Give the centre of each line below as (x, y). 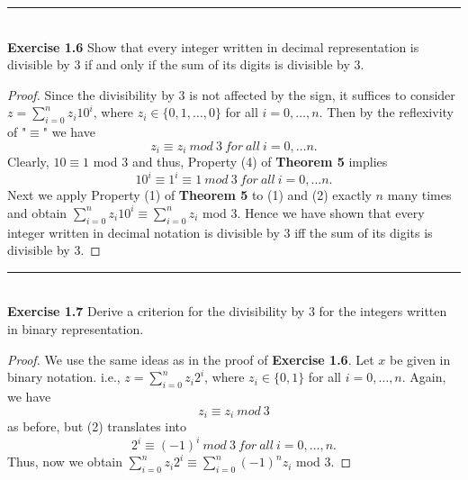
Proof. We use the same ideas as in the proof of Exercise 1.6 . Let (191, 359)
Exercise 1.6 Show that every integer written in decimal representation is (213, 46)
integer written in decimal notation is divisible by (144, 232)
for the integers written (383, 311)
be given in (420, 359)
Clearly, (28, 162)
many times (419, 195)
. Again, (424, 377)
